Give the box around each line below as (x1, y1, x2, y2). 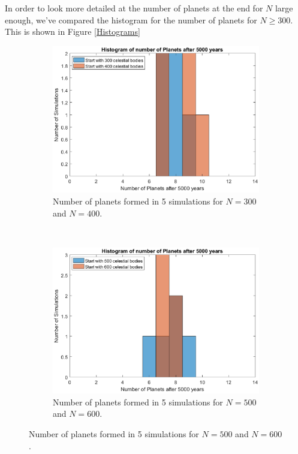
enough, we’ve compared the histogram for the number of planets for (5, 13, 257, 26)
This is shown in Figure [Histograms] (5, 25, 140, 38)
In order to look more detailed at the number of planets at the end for (5, 2, 263, 14)
